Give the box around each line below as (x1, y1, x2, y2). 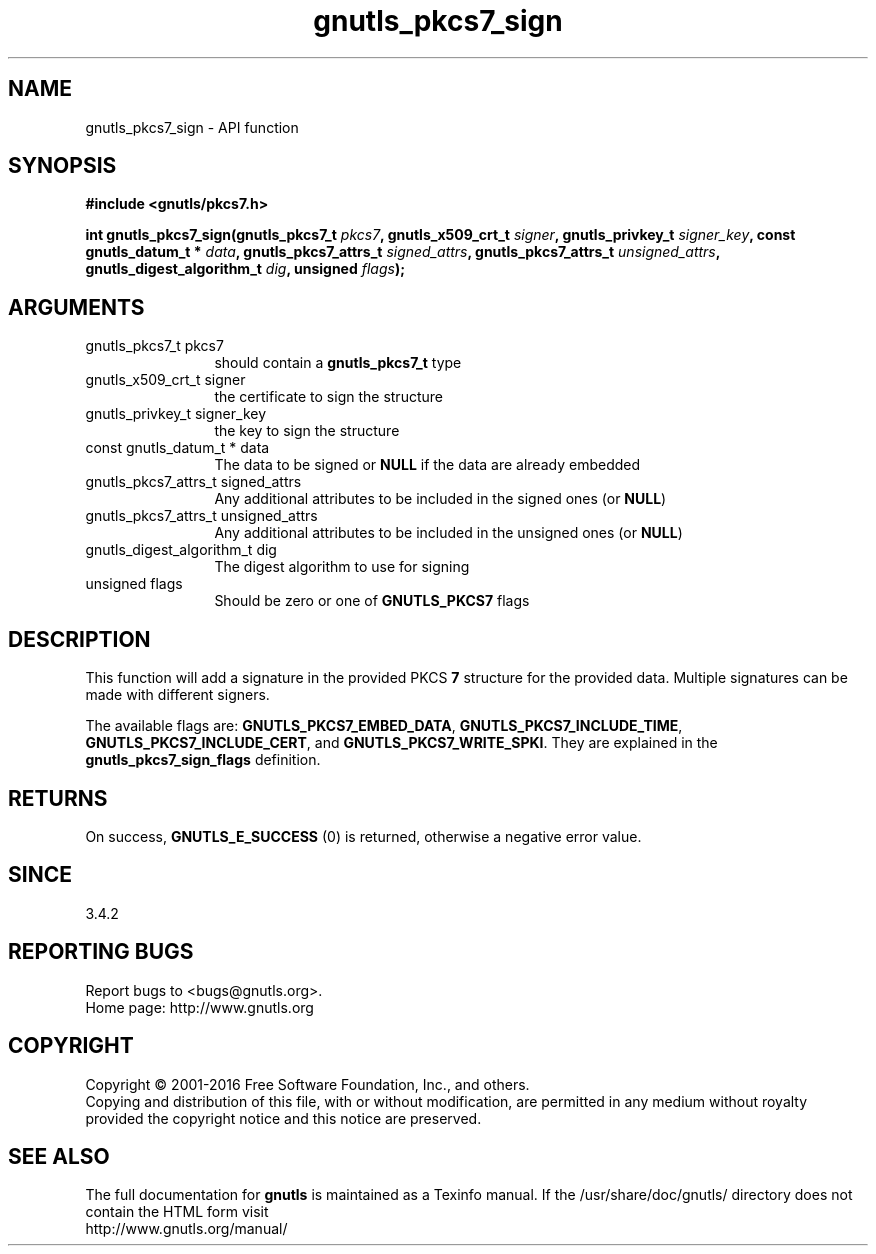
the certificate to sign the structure (214, 388, 443, 406)
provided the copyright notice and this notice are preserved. (85, 1109, 482, 1127)
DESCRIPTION (8, 626, 151, 652)
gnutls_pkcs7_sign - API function (85, 118, 299, 136)
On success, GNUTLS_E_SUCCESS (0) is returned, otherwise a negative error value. (85, 827, 642, 845)
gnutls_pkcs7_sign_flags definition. (85, 751, 321, 769)
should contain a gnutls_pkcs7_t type (214, 354, 462, 372)
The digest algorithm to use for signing (214, 558, 470, 576)
